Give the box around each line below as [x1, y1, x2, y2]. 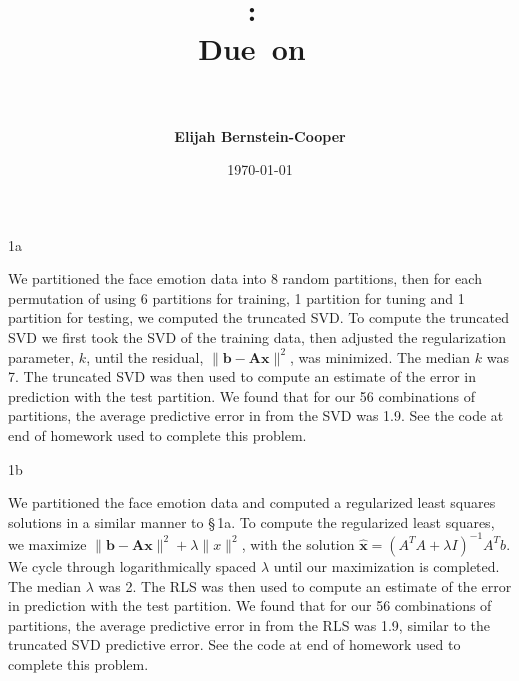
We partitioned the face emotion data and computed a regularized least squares [8, 492, 496, 513]
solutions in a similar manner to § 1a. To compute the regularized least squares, [8, 511, 495, 532]
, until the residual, [86, 346, 204, 367]
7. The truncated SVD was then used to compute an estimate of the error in [8, 366, 476, 387]
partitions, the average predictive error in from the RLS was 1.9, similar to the [8, 614, 490, 635]
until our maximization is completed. [273, 555, 500, 576]
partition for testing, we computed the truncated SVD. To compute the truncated [8, 307, 509, 328]
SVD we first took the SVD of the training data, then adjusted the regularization [8, 327, 507, 348]
